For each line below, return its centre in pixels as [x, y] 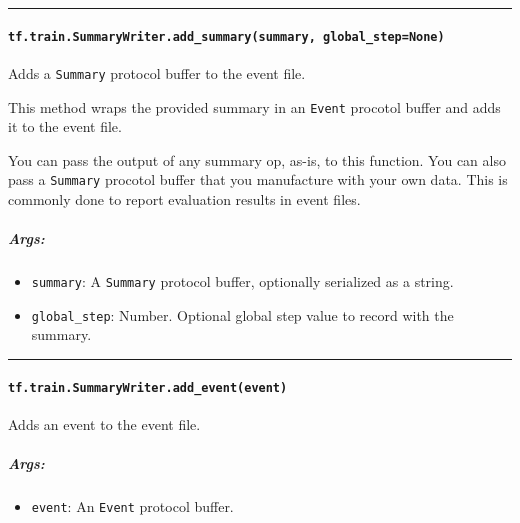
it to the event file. [65, 126]
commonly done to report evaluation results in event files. [184, 199]
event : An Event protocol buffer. [132, 506]
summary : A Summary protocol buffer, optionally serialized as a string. [242, 281]
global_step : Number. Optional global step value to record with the [242, 314]
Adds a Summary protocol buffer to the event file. [157, 72]
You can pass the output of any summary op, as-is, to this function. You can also [257, 159]
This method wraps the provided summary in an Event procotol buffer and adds [254, 106]
